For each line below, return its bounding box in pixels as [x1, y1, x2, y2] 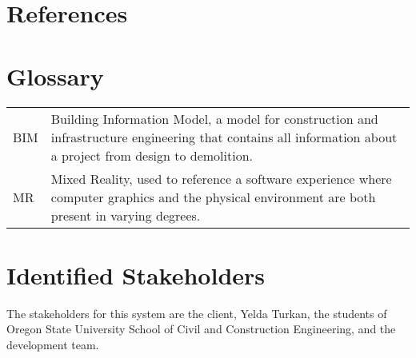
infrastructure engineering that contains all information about [50, 127, 398, 146]
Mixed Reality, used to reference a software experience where [50, 169, 392, 188]
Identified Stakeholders [6, 258, 266, 291]
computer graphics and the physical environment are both [50, 187, 376, 206]
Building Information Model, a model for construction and [50, 109, 378, 128]
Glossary [6, 59, 104, 92]
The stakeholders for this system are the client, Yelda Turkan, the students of [6, 304, 387, 321]
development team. [6, 336, 99, 352]
